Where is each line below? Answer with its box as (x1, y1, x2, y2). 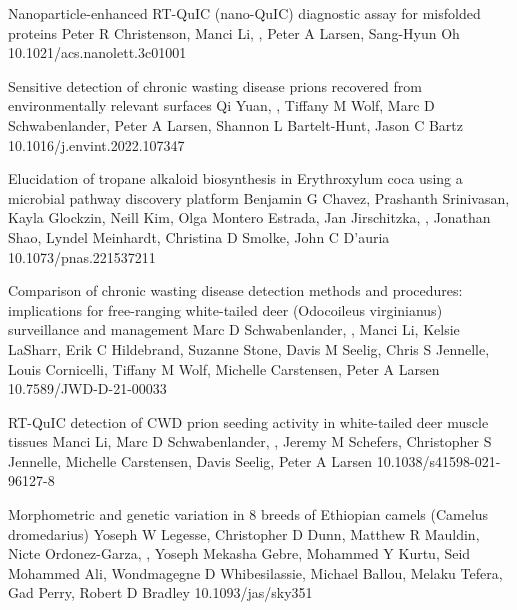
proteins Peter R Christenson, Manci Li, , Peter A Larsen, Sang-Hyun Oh (8, 22, 460, 43)
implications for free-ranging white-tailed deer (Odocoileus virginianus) (8, 299, 443, 320)
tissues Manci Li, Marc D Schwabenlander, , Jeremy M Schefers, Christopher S (8, 431, 492, 452)
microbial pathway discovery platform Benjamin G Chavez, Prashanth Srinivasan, (8, 187, 510, 208)
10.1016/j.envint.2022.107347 (8, 134, 185, 155)
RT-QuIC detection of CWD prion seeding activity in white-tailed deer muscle (8, 411, 489, 432)
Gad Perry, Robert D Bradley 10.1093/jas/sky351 (8, 582, 313, 603)
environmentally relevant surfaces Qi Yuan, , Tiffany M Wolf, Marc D (8, 95, 435, 116)
